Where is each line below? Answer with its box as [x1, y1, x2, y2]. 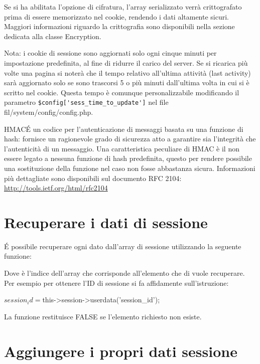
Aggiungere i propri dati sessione [4, 340, 237, 361]
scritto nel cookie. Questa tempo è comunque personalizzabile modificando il [4, 87, 239, 97]
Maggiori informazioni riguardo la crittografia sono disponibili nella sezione [4, 21, 235, 32]
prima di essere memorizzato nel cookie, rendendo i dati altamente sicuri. [4, 11, 229, 22]
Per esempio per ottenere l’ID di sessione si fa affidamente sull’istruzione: [4, 277, 229, 288]
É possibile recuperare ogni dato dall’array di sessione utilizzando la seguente [4, 241, 241, 251]
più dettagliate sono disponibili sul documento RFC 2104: [4, 172, 182, 183]
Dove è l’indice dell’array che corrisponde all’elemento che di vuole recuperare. [4, 268, 245, 278]
